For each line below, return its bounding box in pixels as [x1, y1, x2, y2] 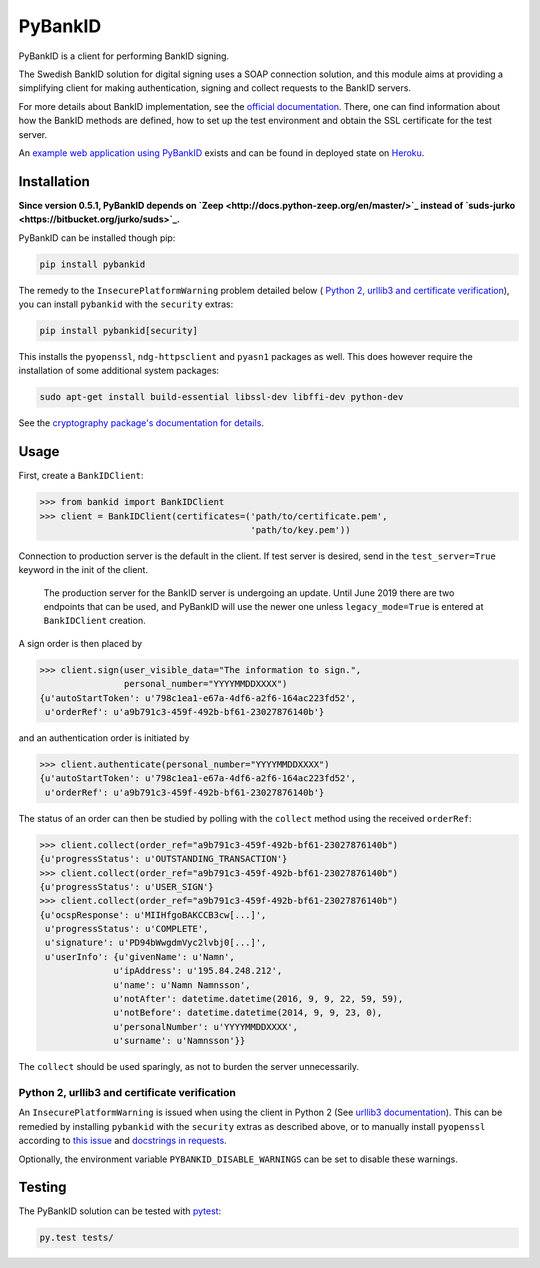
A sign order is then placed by [18, 637, 143, 649]
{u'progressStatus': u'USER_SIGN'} [39, 881, 214, 892]
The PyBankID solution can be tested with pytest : [18, 1205, 222, 1217]
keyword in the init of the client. [18, 564, 149, 576]
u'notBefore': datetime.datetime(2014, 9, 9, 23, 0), [113, 1007, 383, 1019]
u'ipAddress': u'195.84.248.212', [113, 965, 283, 977]
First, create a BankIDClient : [18, 470, 144, 482]
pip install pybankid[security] [39, 325, 199, 336]
